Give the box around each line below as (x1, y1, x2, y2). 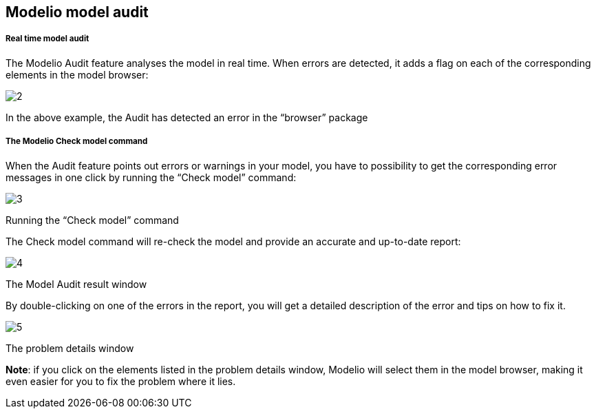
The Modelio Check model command (6, 136, 148, 147)
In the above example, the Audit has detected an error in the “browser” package (6, 111, 368, 123)
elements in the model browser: (6, 68, 149, 81)
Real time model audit (6, 34, 89, 44)
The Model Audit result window (6, 278, 147, 290)
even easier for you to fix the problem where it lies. (6, 375, 236, 387)
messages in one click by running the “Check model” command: (6, 171, 297, 183)
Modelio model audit (6, 3, 149, 21)
